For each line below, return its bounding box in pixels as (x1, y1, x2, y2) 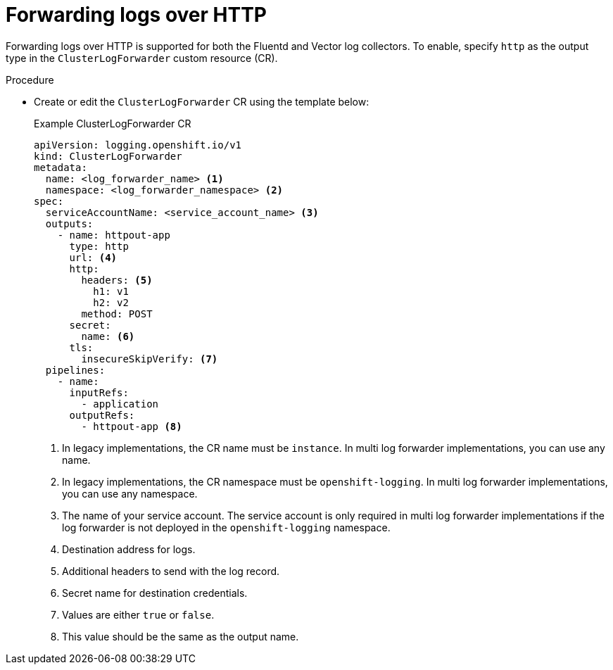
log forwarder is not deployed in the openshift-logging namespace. (62, 521, 391, 533)
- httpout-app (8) (81, 420, 182, 432)
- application (81, 398, 159, 410)
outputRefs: (69, 409, 135, 421)
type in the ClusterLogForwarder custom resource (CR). (6, 51, 278, 64)
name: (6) (81, 330, 135, 342)
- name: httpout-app (57, 229, 170, 241)
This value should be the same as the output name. (62, 630, 299, 643)
